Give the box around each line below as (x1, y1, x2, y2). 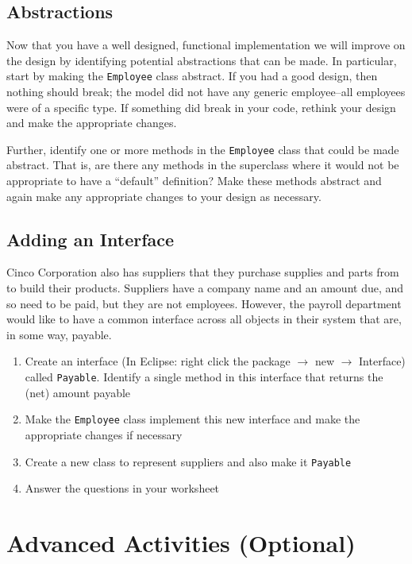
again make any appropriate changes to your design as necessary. (6, 187, 322, 204)
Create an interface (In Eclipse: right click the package (25, 353, 291, 369)
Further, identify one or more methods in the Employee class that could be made (6, 141, 399, 157)
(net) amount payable (25, 384, 131, 400)
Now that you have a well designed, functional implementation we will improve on (6, 37, 406, 53)
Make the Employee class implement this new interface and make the (25, 411, 360, 427)
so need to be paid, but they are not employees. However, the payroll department (6, 295, 402, 311)
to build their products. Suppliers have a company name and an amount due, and (6, 280, 404, 296)
